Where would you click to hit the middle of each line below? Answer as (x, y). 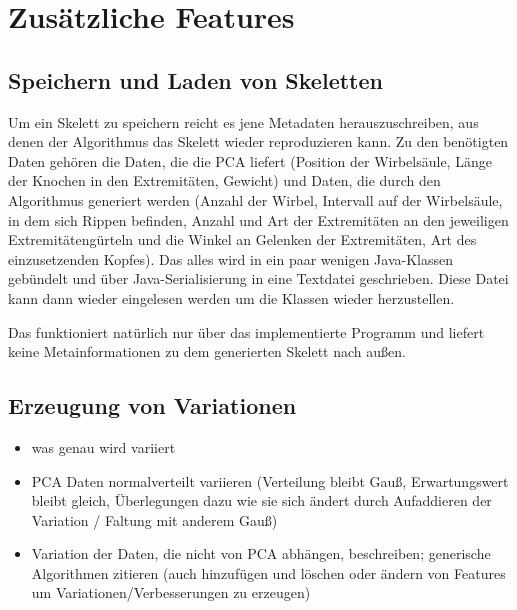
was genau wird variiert (103, 446)
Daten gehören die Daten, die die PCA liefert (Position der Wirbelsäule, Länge (250, 160)
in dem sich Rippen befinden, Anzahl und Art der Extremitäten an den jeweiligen (258, 219)
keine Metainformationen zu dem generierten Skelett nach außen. (207, 351)
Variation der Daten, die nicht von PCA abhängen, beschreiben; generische (261, 553)
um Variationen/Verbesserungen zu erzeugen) (171, 592)
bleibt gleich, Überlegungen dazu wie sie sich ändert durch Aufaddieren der (261, 500)
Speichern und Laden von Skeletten (195, 79)
